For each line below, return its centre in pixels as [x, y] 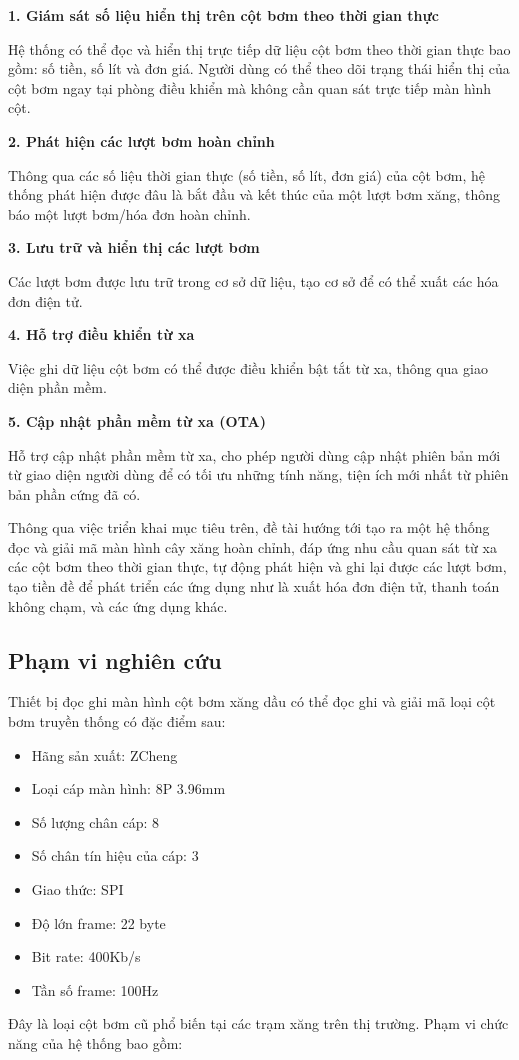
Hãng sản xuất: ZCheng [104, 754]
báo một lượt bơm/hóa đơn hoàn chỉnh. [129, 213]
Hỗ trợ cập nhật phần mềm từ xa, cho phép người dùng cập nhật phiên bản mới [254, 454]
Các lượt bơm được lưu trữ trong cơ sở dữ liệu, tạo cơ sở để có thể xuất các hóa [253, 280]
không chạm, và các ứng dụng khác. [118, 605]
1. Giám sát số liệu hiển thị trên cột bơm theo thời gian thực [224, 15]
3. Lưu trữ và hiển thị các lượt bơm [134, 247]
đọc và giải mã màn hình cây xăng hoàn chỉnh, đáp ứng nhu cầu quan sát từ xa [252, 546]
